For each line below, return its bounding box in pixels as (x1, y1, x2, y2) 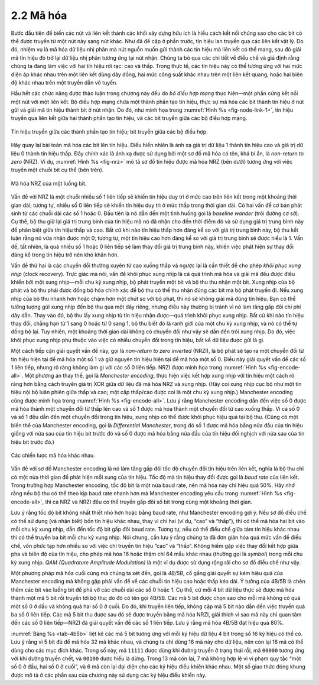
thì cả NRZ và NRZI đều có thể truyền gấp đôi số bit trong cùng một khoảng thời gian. (45, 498, 253, 505)
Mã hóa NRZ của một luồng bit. (11, 180, 87, 187)
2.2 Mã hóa (11, 9, 67, 22)
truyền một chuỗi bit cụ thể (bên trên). (11, 166, 104, 174)
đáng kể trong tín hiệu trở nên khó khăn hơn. (11, 251, 119, 258)
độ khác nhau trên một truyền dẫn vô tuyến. (11, 79, 118, 86)
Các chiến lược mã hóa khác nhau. (11, 452, 96, 459)
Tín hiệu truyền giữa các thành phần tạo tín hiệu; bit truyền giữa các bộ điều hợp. (11, 128, 208, 135)
